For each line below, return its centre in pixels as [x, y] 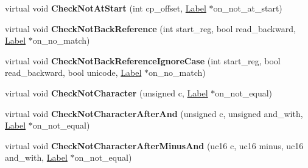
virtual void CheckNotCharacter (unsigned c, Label [107, 92]
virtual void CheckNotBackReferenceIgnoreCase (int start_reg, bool [143, 60]
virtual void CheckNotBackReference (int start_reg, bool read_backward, [150, 28]
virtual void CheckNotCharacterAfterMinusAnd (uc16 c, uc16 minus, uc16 [154, 145]
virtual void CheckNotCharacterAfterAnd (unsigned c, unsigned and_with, [154, 113]
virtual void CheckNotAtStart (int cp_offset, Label [106, 8]
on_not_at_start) [248, 8]
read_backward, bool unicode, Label [73, 72]
